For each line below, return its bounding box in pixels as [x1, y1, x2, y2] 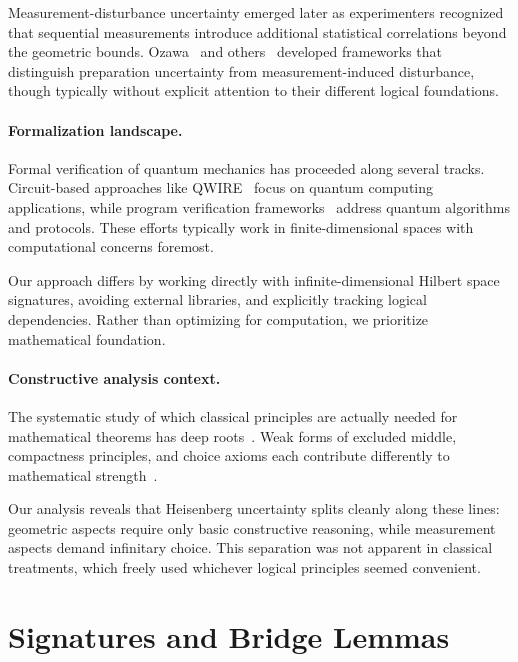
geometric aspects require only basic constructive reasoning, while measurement [8, 517, 496, 538]
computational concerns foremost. [8, 236, 214, 257]
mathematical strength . [8, 464, 158, 485]
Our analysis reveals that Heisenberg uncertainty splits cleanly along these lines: [8, 498, 500, 519]
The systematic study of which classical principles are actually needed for [8, 405, 458, 426]
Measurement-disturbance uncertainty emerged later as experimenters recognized [8, 2, 504, 22]
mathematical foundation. [8, 328, 166, 349]
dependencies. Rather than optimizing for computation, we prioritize [8, 308, 429, 329]
